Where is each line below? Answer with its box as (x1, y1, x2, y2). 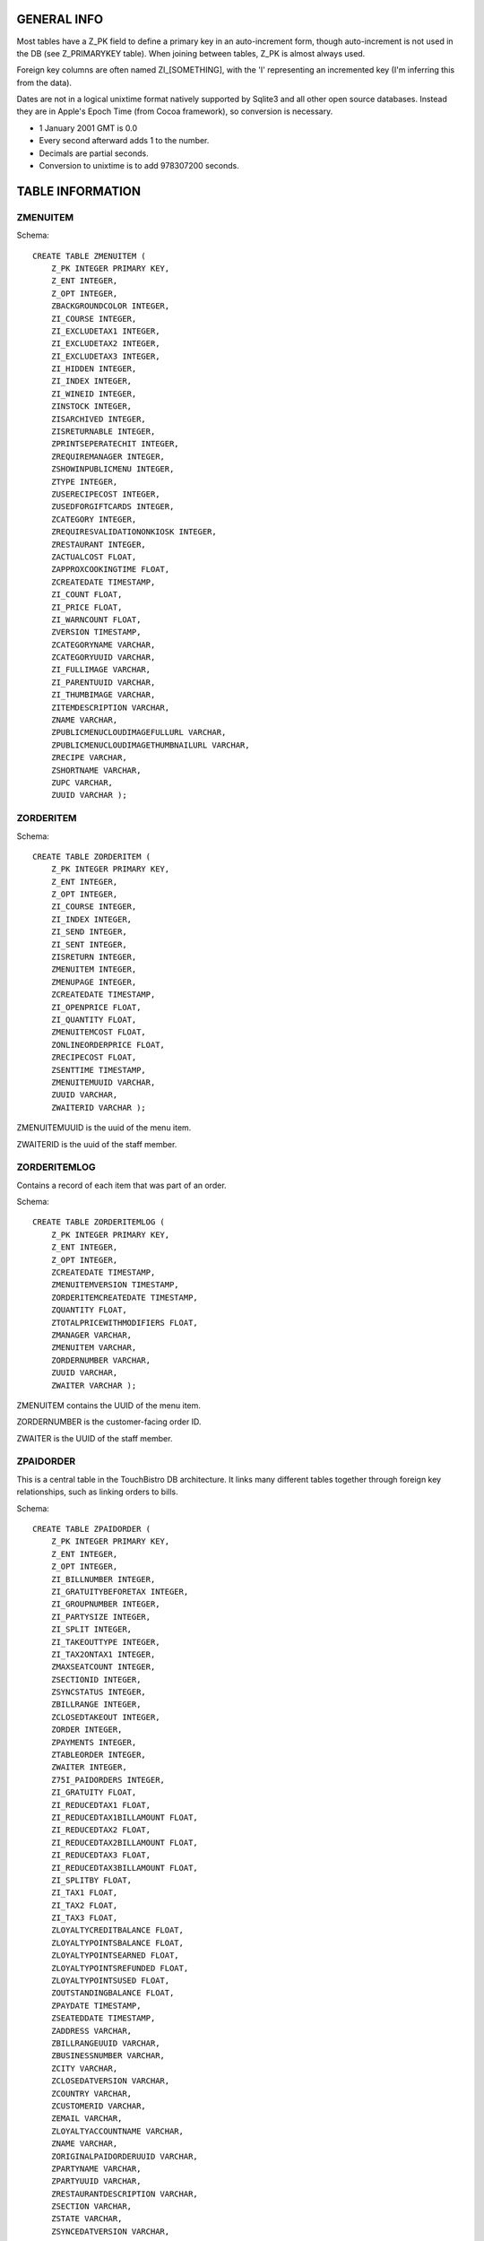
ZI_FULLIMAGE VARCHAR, (50, 664, 151, 675)
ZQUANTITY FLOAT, (50, 1305, 127, 1315)
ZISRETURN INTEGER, (50, 952, 137, 963)
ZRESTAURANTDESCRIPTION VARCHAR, (50, 2188, 199, 2199)
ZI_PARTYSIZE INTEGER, (50, 1612, 151, 1622)
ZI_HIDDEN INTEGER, (50, 364, 137, 374)
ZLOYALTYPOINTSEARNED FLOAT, (50, 1951, 179, 1960)
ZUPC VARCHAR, (50, 777, 114, 788)
